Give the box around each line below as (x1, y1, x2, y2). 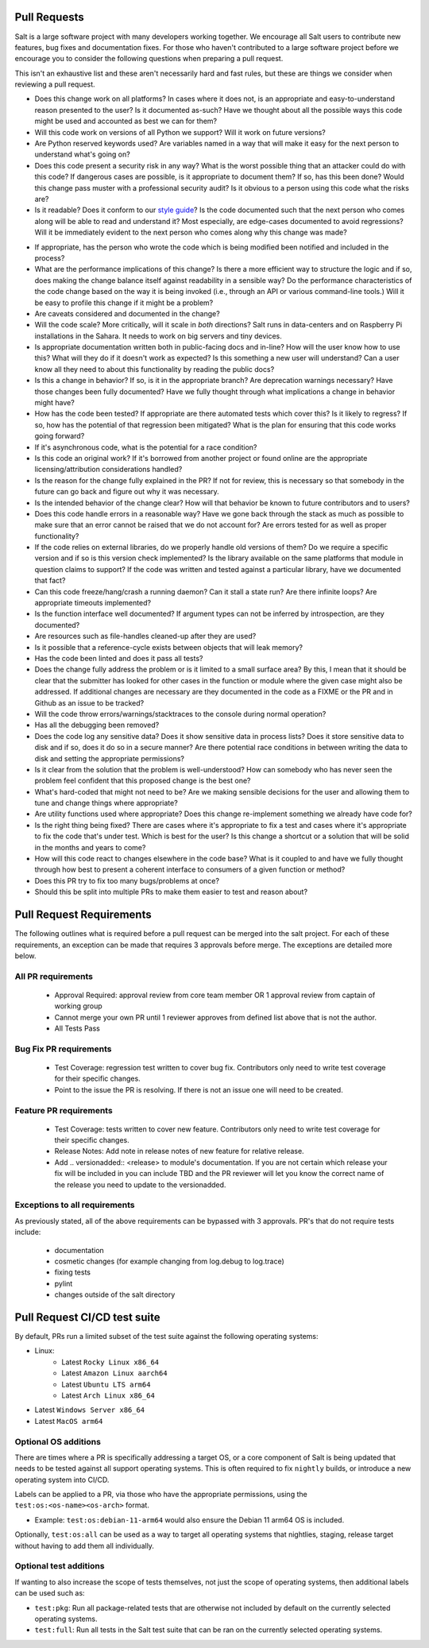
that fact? (34, 576, 66, 586)
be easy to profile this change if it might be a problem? (34, 298, 214, 308)
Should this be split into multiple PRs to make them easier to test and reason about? (34, 887, 308, 897)
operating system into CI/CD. (14, 1475, 110, 1484)
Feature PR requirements (14, 1104, 113, 1116)
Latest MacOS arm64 (34, 1416, 103, 1426)
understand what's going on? (34, 149, 130, 159)
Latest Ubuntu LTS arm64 (61, 1379, 151, 1389)
